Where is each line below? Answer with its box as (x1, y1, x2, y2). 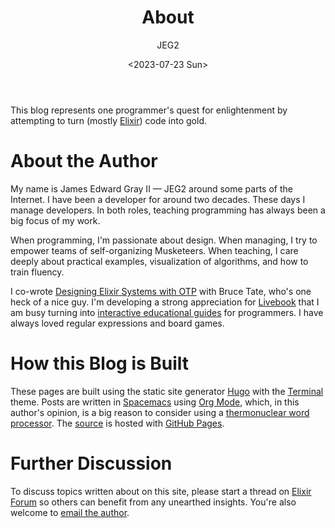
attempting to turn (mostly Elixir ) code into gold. (10, 114, 208, 126)
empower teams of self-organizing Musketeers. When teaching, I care (10, 244, 299, 256)
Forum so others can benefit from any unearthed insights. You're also (10, 496, 297, 508)
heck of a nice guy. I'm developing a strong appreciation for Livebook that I (10, 296, 320, 308)
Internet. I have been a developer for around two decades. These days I (10, 193, 306, 205)
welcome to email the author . (10, 506, 130, 518)
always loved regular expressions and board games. (10, 317, 225, 329)
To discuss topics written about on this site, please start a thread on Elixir (10, 485, 312, 497)
